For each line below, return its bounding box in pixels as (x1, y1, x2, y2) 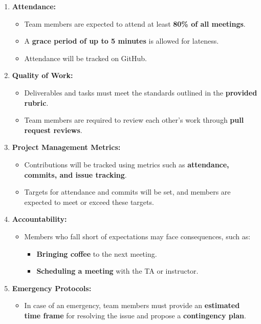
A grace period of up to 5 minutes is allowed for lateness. (24, 35, 219, 46)
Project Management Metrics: (12, 142, 121, 153)
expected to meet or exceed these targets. (24, 196, 154, 207)
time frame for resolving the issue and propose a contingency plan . (24, 310, 246, 320)
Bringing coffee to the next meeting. (36, 248, 157, 259)
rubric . (24, 97, 49, 108)
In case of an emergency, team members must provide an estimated (24, 300, 240, 311)
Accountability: (12, 214, 67, 224)
